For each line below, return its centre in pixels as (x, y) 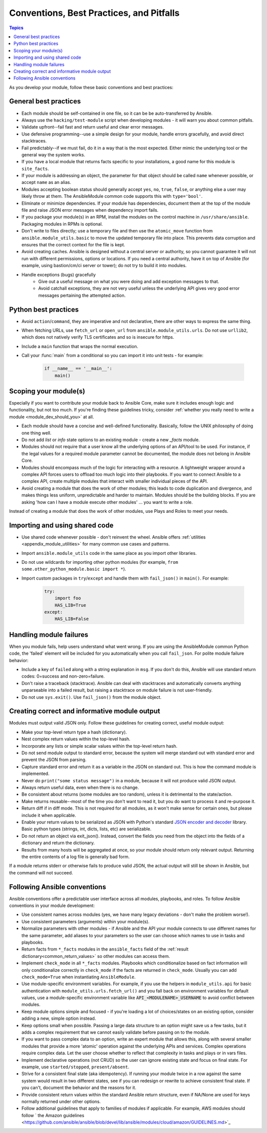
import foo (68, 598)
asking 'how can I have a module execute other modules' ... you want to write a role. (107, 502)
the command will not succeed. (41, 872)
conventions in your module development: (52, 906)
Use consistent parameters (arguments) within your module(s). (86, 921)
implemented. (35, 773)
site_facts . (35, 169)
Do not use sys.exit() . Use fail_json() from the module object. (91, 697)
